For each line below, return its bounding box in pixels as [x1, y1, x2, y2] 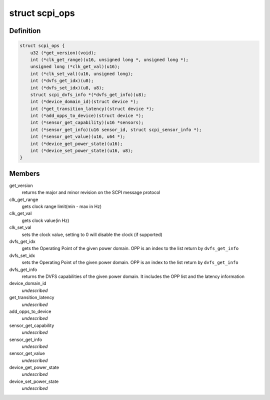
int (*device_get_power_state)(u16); [30, 140, 123, 146]
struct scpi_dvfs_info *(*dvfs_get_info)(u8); [30, 91, 147, 97]
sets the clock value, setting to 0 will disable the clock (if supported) [21, 231, 162, 237]
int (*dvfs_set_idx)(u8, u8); [30, 85, 104, 90]
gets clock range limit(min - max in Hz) [21, 203, 102, 209]
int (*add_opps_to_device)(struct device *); [30, 113, 144, 118]
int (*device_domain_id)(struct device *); [30, 99, 138, 104]
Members [9, 169, 40, 177]
